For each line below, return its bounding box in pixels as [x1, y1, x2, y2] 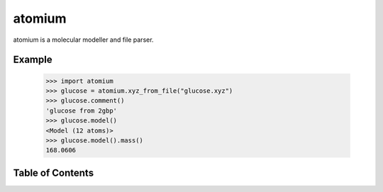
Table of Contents [13, 166, 94, 179]
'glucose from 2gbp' [45, 106, 117, 115]
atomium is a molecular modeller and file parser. [13, 35, 154, 44]
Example [13, 54, 52, 66]
